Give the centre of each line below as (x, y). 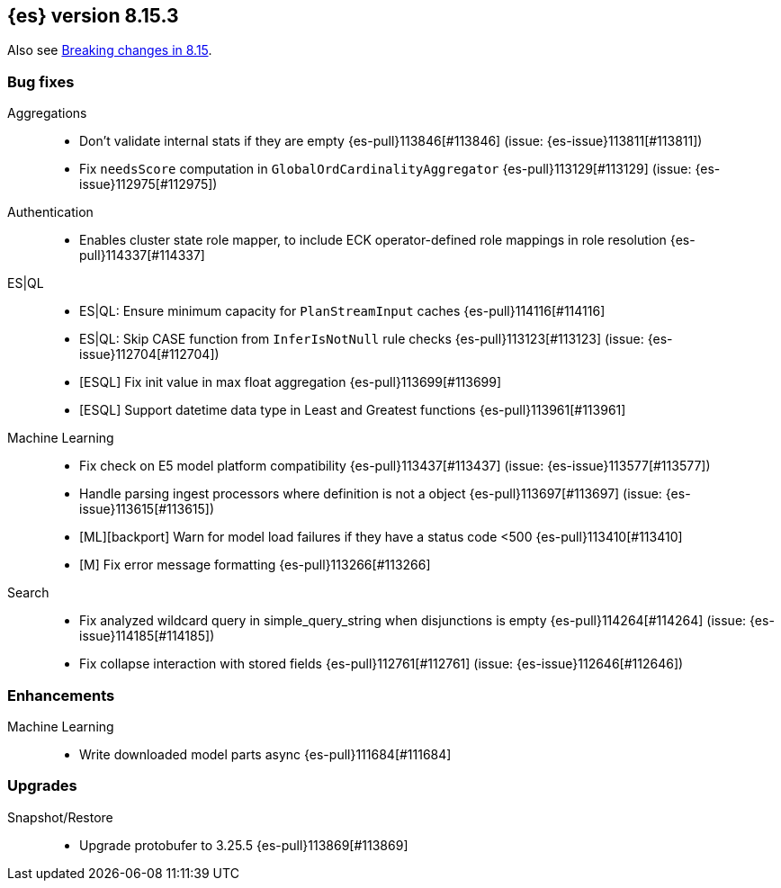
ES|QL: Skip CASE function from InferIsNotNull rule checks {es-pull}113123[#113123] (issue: (362, 339)
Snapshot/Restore (60, 817)
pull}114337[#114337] (142, 256)
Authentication (50, 212)
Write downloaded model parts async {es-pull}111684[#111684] (265, 754)
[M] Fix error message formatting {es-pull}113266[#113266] (255, 565)
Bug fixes (41, 81)
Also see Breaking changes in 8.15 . (110, 50)
